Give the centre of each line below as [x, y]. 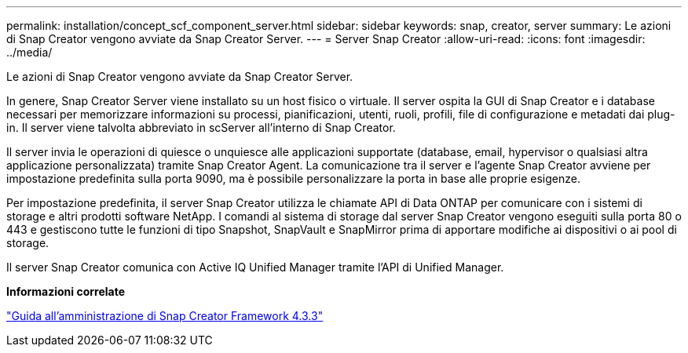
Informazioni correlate [66, 291]
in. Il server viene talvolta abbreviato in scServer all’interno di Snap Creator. [201, 127]
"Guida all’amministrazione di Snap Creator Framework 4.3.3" [165, 316]
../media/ [29, 52]
